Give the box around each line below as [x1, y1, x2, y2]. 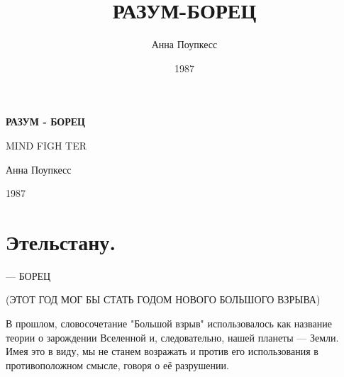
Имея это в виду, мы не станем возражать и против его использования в [6, 344, 318, 359]
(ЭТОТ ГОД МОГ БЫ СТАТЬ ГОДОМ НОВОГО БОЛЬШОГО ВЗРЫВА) [6, 292, 321, 307]
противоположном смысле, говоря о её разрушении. [6, 357, 229, 372]
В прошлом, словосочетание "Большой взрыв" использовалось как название [6, 316, 332, 330]
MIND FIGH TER [6, 137, 87, 152]
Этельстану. [6, 227, 116, 256]
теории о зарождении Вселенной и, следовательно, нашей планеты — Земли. [6, 330, 339, 344]
